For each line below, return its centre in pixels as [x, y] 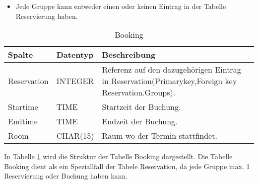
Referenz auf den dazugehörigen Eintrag [171, 70]
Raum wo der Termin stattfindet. [160, 136]
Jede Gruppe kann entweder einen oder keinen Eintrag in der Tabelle [121, 6]
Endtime [23, 121]
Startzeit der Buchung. [141, 107]
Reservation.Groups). [139, 92]
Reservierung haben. [47, 16]
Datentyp [75, 55]
